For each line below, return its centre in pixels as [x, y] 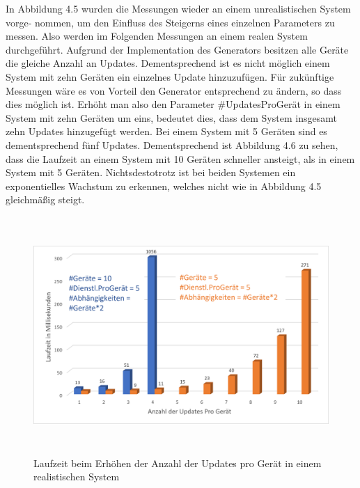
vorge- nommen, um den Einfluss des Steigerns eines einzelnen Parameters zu [170, 22]
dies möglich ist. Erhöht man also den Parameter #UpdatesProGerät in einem [173, 104]
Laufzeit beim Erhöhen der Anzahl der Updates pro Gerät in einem [178, 463]
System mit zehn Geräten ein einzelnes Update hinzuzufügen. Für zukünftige [170, 76]
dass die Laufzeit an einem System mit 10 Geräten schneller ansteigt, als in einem [180, 158]
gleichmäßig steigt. [45, 199]
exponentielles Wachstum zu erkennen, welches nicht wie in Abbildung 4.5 [164, 186]
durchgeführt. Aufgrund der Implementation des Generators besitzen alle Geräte [177, 49]
